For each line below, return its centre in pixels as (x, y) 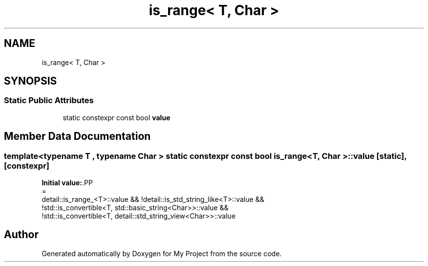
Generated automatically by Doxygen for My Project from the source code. (162, 253)
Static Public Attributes (49, 100)
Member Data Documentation (77, 136)
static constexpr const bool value (117, 117)
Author (21, 235)
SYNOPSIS (31, 81)
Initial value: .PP (67, 183)
